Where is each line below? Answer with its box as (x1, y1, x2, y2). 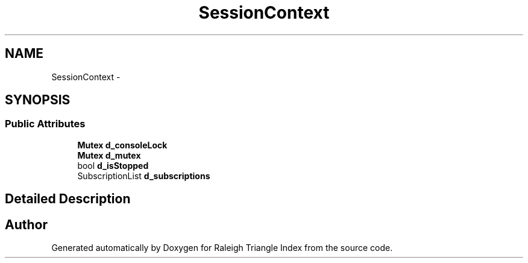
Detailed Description (5, 191, 131, 207)
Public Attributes (5, 118, 86, 130)
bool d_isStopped (77, 160, 149, 171)
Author (5, 217, 48, 232)
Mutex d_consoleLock (77, 139, 168, 150)
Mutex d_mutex (77, 150, 141, 160)
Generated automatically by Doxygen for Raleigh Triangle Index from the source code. (51, 242, 393, 253)
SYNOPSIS (5, 92, 71, 108)
